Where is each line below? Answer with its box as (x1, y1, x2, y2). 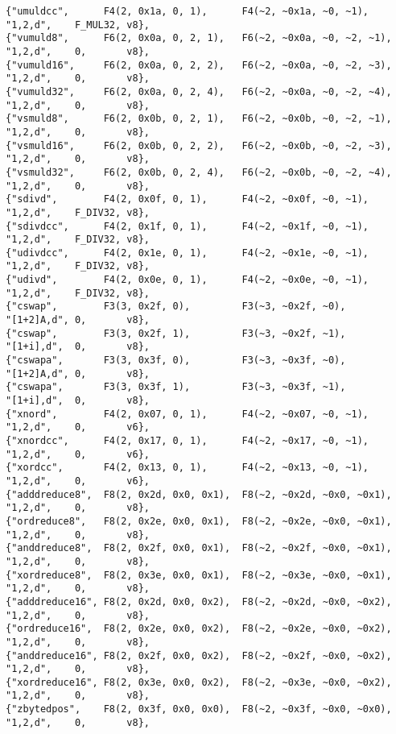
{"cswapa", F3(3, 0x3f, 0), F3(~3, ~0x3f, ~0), (6, 355, 346, 367)
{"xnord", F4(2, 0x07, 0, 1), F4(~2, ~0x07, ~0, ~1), (6, 408, 369, 420)
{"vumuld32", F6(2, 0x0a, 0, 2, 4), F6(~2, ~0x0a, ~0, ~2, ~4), (6, 85, 392, 97)
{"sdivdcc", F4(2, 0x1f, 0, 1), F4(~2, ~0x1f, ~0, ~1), (6, 220, 369, 232)
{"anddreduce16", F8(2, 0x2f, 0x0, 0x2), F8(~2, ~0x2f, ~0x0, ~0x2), (6, 649, 392, 661)
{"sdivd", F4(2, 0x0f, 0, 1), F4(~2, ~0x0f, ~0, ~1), (6, 193, 369, 205)
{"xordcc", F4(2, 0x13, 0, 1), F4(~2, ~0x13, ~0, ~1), (6, 462, 369, 474)
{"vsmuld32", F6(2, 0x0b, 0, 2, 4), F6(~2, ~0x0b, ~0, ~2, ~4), (6, 166, 392, 178)
